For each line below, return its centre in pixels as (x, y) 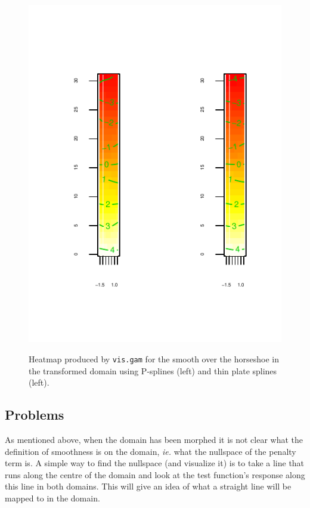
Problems (35, 415)
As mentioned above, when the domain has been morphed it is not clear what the (154, 439)
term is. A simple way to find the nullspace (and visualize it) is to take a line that (155, 463)
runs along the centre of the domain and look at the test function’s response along (155, 474)
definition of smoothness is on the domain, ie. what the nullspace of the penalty (151, 451)
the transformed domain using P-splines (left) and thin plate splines (153, 370)
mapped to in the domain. (52, 498)
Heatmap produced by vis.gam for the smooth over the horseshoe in (154, 358)
